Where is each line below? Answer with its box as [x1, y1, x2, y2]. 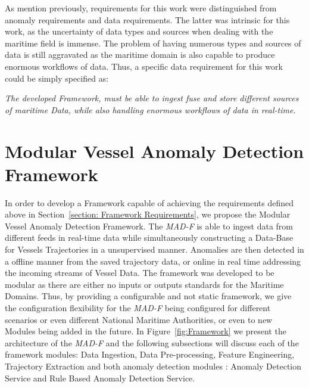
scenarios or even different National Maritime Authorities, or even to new [5, 313, 273, 325]
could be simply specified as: [5, 72, 109, 84]
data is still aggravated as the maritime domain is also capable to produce [5, 48, 275, 61]
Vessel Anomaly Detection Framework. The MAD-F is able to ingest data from [5, 219, 294, 232]
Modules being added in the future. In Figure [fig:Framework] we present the [5, 325, 286, 337]
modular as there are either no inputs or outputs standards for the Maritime [5, 278, 284, 290]
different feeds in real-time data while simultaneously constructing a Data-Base [5, 231, 294, 244]
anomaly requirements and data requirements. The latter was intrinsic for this [5, 13, 290, 26]
